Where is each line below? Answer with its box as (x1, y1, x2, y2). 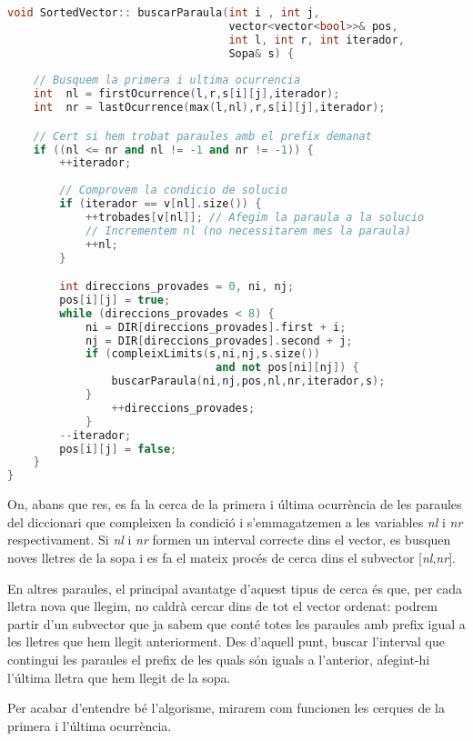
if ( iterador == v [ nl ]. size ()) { (59, 197, 262, 211)
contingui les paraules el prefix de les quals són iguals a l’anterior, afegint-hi (7, 649, 430, 668)
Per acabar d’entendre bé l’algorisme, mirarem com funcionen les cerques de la (7, 698, 445, 717)
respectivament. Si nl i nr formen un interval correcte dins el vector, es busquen (7, 530, 451, 549)
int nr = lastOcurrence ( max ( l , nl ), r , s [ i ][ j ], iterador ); (33, 101, 386, 115)
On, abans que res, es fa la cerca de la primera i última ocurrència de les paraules (7, 495, 462, 514)
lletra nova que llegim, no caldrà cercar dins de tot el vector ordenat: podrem (7, 596, 438, 616)
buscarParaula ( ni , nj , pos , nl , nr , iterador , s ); (111, 375, 386, 388)
